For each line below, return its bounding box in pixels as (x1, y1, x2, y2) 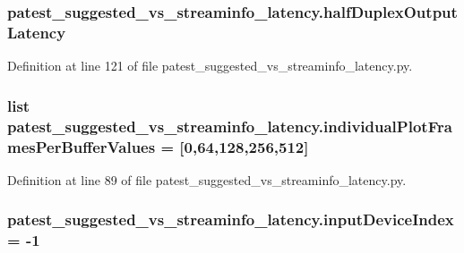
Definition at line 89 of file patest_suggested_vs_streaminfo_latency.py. (7, 170, 407, 189)
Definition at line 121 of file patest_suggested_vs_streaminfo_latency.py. (7, 56, 413, 75)
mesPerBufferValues (7, 135, 156, 157)
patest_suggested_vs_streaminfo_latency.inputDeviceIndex (7, 208, 454, 231)
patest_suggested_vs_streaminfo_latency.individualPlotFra (7, 114, 452, 137)
